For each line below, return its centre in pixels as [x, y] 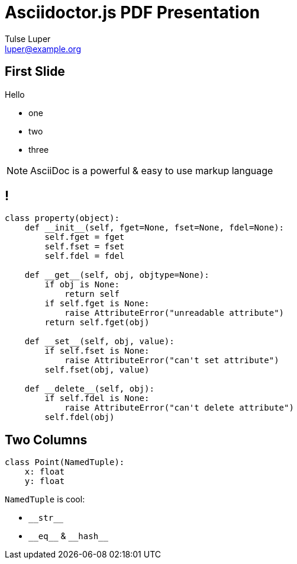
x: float [45, 472]
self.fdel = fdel [85, 256]
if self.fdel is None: [97, 398]
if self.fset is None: [97, 351]
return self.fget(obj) [97, 323]
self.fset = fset [85, 247]
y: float [45, 481]
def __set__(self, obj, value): [99, 342]
